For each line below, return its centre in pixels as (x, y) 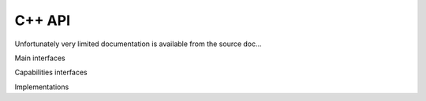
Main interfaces (40, 58)
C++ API (43, 20)
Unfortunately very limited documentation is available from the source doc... (138, 44)
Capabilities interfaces (51, 72)
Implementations (42, 87)
